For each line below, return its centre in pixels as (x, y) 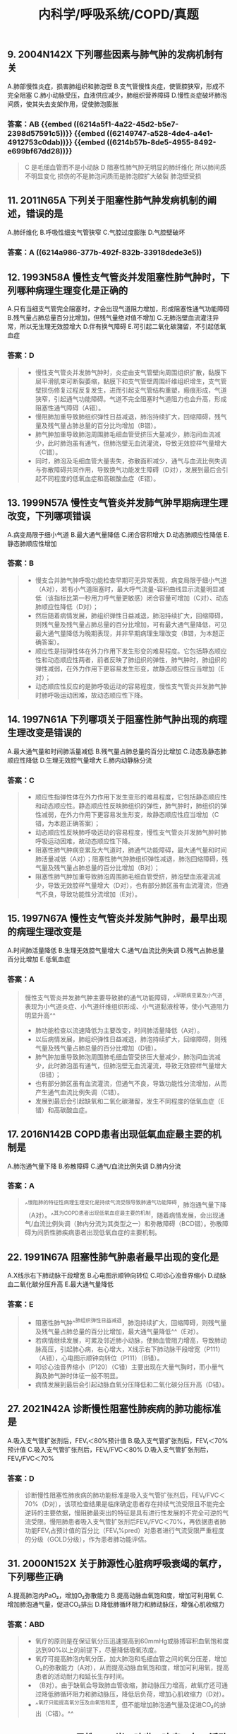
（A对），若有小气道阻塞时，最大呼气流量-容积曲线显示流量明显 (127, 589)
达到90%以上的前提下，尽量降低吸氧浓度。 (98, 1650)
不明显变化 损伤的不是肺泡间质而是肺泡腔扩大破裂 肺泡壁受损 (113, 176)
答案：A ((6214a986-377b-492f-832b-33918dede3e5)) (105, 252)
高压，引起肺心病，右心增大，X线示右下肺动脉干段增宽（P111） (133, 1349)
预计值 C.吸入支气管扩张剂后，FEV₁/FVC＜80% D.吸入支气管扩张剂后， (110, 1449)
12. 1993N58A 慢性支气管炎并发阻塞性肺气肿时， (114, 278)
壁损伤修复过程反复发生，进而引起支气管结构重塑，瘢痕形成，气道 (131, 390)
